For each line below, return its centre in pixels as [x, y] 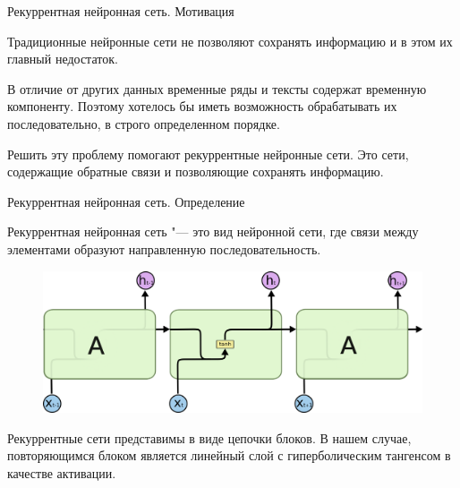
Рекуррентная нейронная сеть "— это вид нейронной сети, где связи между [213, 231]
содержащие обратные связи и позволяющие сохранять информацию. [196, 171]
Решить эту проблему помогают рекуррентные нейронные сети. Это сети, [208, 154]
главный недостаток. [63, 59]
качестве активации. [62, 472]
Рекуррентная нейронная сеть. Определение [126, 201]
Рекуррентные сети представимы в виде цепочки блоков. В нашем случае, [209, 437]
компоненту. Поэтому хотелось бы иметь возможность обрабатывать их [202, 106]
